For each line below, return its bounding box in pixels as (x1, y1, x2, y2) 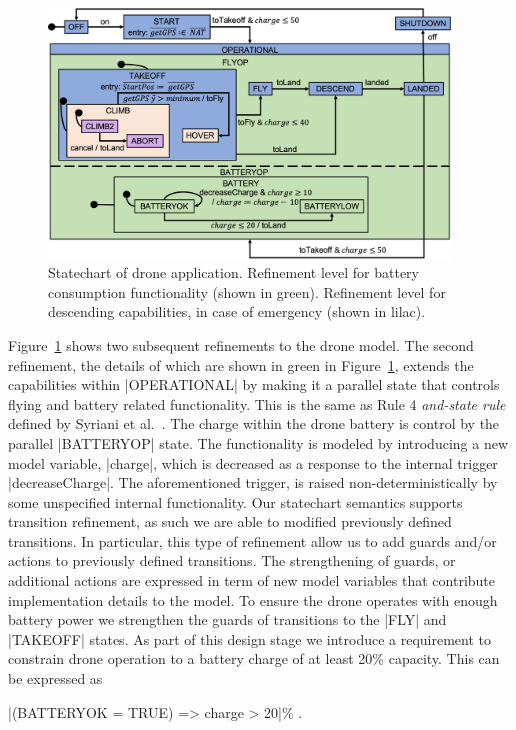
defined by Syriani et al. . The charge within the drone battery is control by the (8, 413, 500, 434)
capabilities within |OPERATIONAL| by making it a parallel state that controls (8, 374, 500, 395)
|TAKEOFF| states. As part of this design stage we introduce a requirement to (8, 628, 492, 649)
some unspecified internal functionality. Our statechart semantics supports (8, 491, 463, 512)
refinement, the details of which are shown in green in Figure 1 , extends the (8, 354, 474, 375)
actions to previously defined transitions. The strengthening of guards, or (8, 550, 456, 571)
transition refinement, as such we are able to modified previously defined (8, 511, 452, 532)
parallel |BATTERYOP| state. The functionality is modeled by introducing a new (8, 432, 508, 453)
